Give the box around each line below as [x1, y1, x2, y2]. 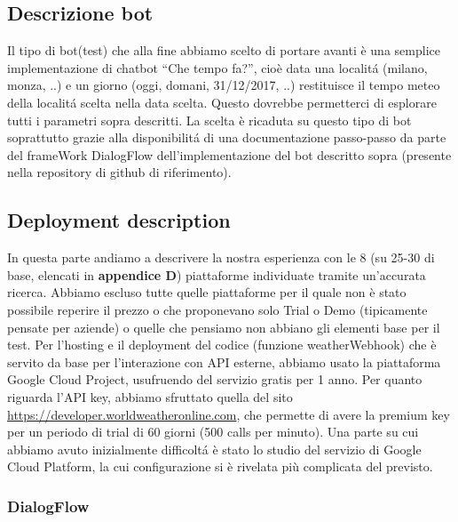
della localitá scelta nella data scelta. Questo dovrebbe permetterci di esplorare [7, 92, 437, 111]
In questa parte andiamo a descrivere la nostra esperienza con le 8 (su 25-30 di [7, 248, 435, 267]
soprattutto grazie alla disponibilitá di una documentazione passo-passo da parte [7, 128, 446, 147]
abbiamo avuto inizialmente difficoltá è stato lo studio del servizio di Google [7, 439, 422, 458]
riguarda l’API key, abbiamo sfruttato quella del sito [7, 387, 293, 406]
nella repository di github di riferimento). [7, 163, 232, 181]
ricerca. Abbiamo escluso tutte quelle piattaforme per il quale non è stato [7, 283, 407, 301]
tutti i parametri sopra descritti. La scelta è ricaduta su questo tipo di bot [7, 110, 412, 129]
